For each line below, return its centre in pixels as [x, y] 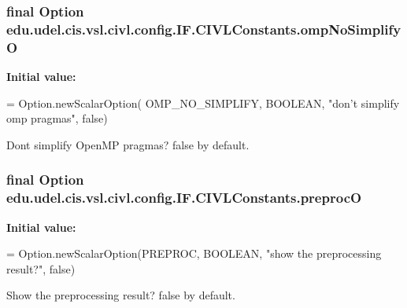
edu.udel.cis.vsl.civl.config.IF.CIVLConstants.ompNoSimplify [204, 29]
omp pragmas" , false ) [57, 118]
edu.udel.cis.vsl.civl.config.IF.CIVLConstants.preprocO [184, 198]
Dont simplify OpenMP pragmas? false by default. [128, 144]
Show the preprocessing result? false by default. [121, 295]
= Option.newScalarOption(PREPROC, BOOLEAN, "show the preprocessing [194, 253]
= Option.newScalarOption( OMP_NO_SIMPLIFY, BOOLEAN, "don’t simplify [203, 103]
